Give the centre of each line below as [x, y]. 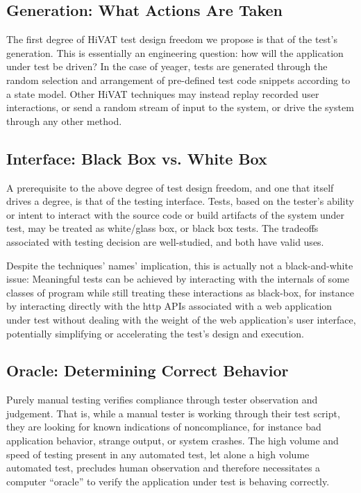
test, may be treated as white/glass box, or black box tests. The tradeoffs [162, 228]
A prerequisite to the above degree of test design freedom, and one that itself [170, 187]
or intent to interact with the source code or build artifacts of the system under [176, 214]
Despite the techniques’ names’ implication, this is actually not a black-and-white [180, 265]
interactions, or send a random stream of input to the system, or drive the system [180, 107]
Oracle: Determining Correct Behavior [148, 370]
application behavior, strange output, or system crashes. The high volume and [173, 441]
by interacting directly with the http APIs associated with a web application [169, 306]
